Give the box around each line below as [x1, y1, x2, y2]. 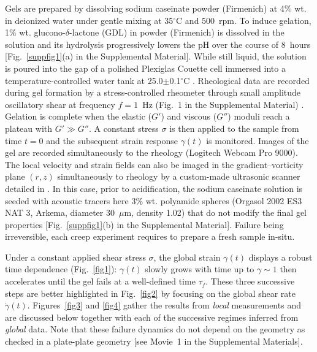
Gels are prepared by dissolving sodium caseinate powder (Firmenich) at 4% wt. [5, 2, 307, 14]
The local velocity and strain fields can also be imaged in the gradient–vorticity [5, 158, 304, 170]
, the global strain [153, 250, 221, 263]
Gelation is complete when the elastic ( [5, 110, 151, 123]
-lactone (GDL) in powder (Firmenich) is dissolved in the [69, 26, 285, 39]
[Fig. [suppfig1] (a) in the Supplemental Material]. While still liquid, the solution [5, 50, 307, 63]
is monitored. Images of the [206, 134, 309, 147]
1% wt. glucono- [5, 26, 66, 39]
